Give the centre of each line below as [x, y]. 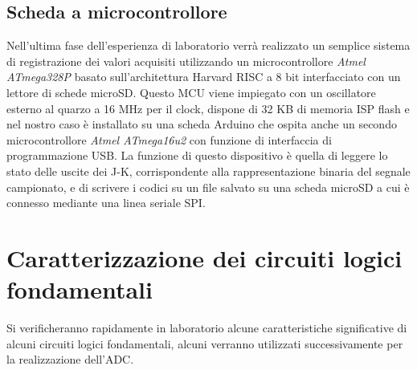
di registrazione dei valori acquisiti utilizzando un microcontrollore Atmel [186, 61]
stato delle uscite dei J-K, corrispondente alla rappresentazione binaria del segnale [208, 171]
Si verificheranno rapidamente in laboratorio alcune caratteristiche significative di [207, 328]
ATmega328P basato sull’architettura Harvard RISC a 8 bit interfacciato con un [204, 77]
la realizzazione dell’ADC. [70, 359]
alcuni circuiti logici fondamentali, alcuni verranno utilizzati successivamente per [205, 343]
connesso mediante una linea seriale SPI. [106, 203]
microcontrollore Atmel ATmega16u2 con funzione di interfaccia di [169, 139]
